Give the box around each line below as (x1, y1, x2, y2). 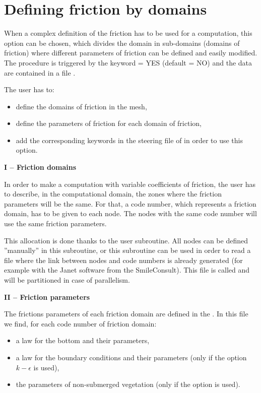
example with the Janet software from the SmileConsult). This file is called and (4, 265, 250, 275)
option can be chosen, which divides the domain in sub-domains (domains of (4, 37, 240, 48)
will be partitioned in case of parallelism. (4, 275, 130, 285)
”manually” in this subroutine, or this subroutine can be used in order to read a (4, 245, 251, 255)
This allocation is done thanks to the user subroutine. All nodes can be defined (4, 235, 248, 245)
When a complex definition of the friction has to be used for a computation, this (4, 28, 252, 38)
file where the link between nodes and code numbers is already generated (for (4, 254, 243, 265)
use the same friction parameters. (4, 218, 107, 229)
